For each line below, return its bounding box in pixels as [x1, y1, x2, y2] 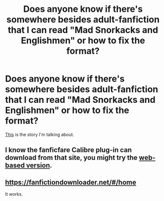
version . [26, 161, 52, 170]
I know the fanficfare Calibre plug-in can [5, 146, 132, 154]
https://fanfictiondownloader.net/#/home [5, 178, 137, 186]
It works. [5, 191, 23, 197]
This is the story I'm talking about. [5, 131, 74, 137]
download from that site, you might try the [5, 154, 138, 162]
